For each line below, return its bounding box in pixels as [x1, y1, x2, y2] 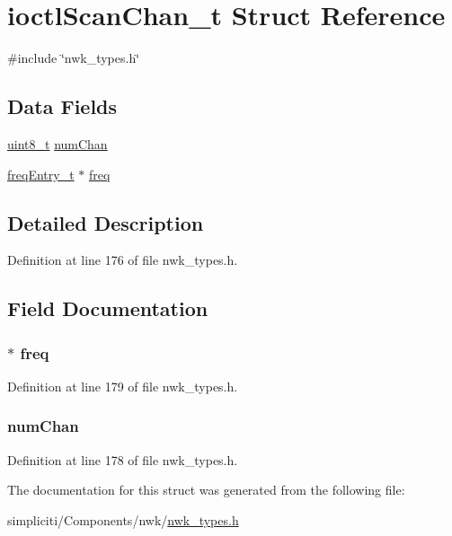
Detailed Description [7, 208, 204, 236]
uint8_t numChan [7, 134, 108, 153]
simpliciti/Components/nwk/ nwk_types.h [7, 510, 239, 529]
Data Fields [7, 92, 118, 120]
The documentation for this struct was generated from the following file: [7, 480, 405, 499]
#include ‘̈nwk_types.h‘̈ [7, 48, 140, 67]
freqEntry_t [7, 164, 75, 183]
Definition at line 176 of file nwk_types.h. [7, 250, 238, 269]
